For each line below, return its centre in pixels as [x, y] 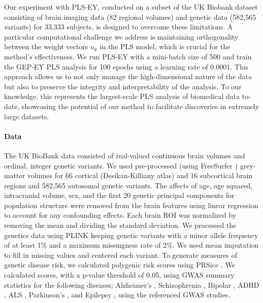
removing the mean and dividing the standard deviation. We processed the [120, 225]
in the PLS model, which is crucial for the [165, 46]
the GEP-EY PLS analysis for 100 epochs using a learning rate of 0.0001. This [126, 66]
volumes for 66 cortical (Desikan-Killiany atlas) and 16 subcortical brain [140, 175]
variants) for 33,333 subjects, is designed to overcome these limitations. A [119, 27]
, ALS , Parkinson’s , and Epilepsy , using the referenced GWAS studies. [117, 295]
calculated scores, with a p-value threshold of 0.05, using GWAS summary [119, 275]
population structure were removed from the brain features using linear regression [131, 205]
